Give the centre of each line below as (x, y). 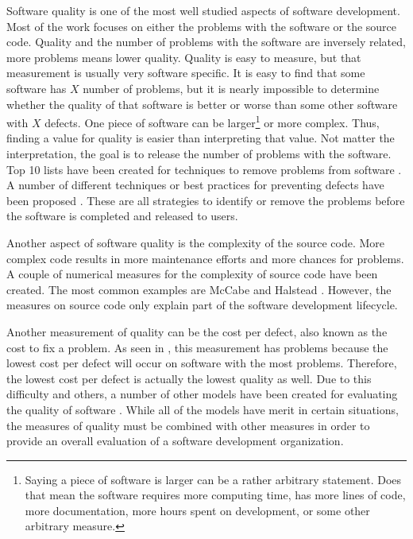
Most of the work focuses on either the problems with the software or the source (202, 26)
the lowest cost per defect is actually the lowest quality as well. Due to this (189, 378)
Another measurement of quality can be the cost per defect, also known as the (197, 331)
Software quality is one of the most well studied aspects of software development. (203, 10)
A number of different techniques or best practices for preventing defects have (195, 185)
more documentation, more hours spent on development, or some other (197, 510)
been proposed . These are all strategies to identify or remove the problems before (206, 200)
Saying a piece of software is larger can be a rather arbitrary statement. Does (213, 479)
